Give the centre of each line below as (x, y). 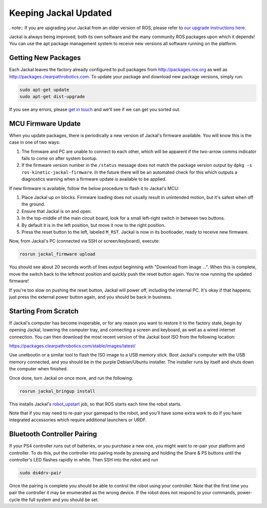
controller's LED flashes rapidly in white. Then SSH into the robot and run (84, 459)
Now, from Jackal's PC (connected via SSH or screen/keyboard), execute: (85, 241)
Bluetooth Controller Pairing (53, 434)
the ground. (33, 204)
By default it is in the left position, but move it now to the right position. (93, 225)
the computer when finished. (39, 369)
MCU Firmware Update (45, 124)
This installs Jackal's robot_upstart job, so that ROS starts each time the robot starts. (95, 404)
